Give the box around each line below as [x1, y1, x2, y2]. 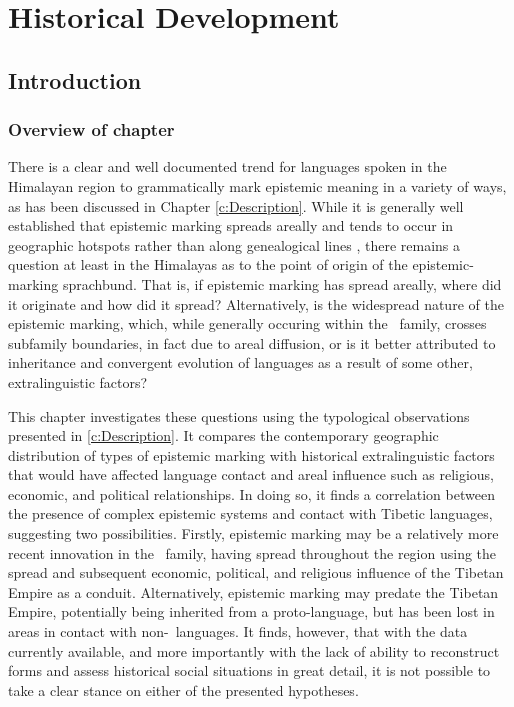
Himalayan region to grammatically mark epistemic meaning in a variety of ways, [8, 175, 507, 196]
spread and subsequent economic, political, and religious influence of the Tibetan [8, 562, 504, 583]
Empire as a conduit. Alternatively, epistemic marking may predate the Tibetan [8, 581, 499, 602]
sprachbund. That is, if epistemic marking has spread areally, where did [62, 273, 502, 294]
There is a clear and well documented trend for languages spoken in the [8, 156, 447, 177]
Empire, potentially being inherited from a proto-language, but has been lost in [8, 601, 495, 622]
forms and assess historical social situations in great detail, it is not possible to [8, 660, 491, 681]
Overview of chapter [8, 117, 175, 142]
